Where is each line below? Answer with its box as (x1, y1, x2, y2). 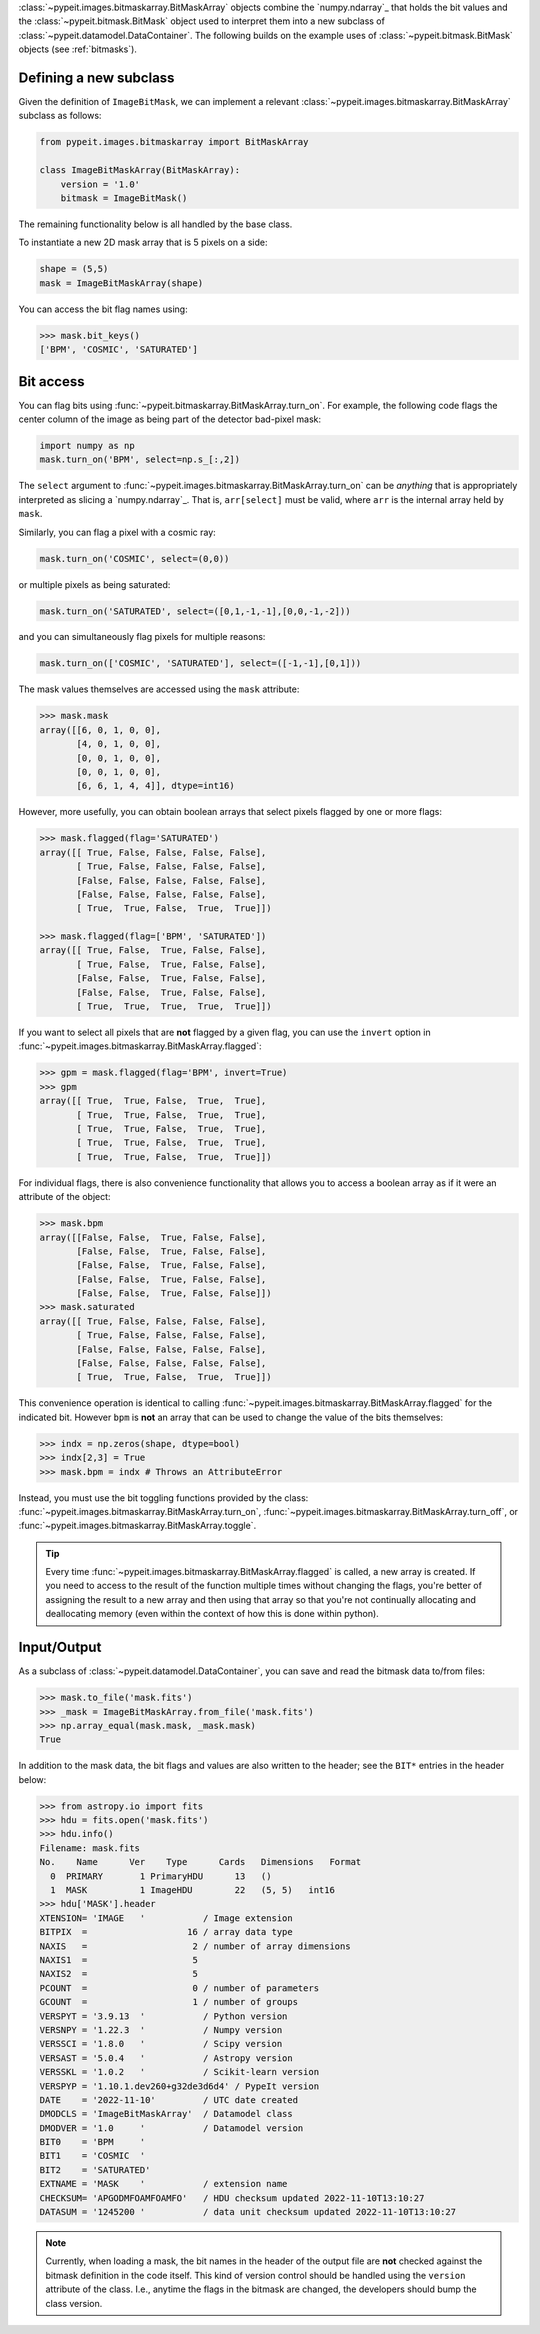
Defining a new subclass (18, 69, 175, 86)
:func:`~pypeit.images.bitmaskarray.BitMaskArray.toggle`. (18, 1520, 257, 1532)
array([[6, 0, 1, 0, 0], (39, 724, 162, 735)
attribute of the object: (18, 1191, 111, 1203)
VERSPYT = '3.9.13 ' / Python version (39, 2010, 288, 2022)
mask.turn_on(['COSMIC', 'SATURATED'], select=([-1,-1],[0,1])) (39, 658, 362, 669)
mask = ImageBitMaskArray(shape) (39, 277, 204, 289)
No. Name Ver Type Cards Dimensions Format (39, 1856, 362, 1868)
